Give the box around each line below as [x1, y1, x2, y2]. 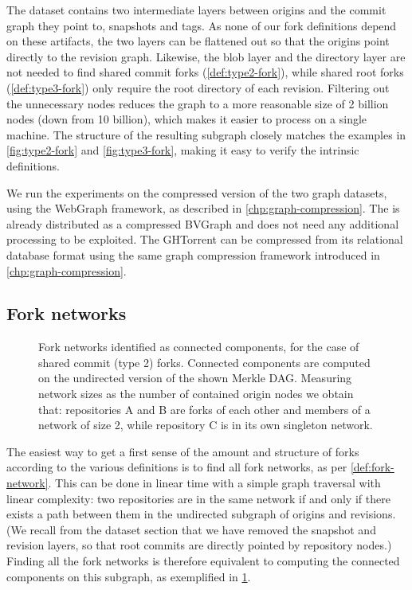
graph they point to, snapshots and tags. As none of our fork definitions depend [6, 17, 397, 33]
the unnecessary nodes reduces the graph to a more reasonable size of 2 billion [6, 95, 389, 111]
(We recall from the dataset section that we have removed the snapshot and [6, 521, 376, 537]
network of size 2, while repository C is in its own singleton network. [38, 416, 373, 433]
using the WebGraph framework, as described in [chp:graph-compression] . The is [6, 200, 400, 217]
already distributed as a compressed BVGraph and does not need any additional [6, 215, 399, 232]
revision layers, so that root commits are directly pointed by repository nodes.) [6, 537, 392, 553]
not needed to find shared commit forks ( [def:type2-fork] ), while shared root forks [6, 64, 404, 80]
